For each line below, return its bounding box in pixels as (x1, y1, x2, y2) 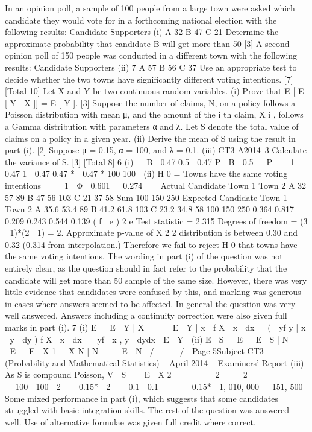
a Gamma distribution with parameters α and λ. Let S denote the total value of (5, 119, 299, 132)
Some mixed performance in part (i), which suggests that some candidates (5, 392, 278, 404)
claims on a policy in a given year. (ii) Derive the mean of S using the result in (5, 132, 296, 144)
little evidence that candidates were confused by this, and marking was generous (5, 285, 301, 298)
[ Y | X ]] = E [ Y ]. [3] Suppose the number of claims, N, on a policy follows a (5, 96, 296, 109)
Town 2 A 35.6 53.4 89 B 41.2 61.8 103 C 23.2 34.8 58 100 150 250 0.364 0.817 (5, 203, 295, 215)
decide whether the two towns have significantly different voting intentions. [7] (5, 72, 293, 85)
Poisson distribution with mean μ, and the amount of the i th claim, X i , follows (5, 108, 304, 121)
